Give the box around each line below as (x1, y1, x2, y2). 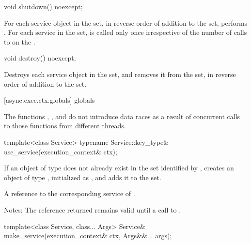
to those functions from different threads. (4, 121, 126, 131)
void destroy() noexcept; (4, 53, 76, 63)
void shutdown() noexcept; (4, 1, 83, 11)
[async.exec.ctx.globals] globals (4, 95, 95, 105)
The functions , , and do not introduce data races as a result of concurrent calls (4, 111, 240, 121)
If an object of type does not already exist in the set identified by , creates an (4, 163, 234, 173)
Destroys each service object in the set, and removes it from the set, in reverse (4, 69, 236, 79)
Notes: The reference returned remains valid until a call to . (4, 204, 181, 214)
